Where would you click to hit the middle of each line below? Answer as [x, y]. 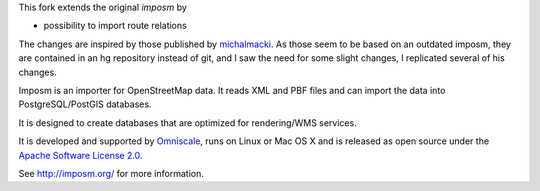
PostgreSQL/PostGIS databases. [85, 104]
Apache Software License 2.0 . [80, 155]
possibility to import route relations [115, 26]
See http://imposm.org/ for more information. [111, 173]
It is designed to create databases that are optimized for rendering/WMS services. [187, 122]
